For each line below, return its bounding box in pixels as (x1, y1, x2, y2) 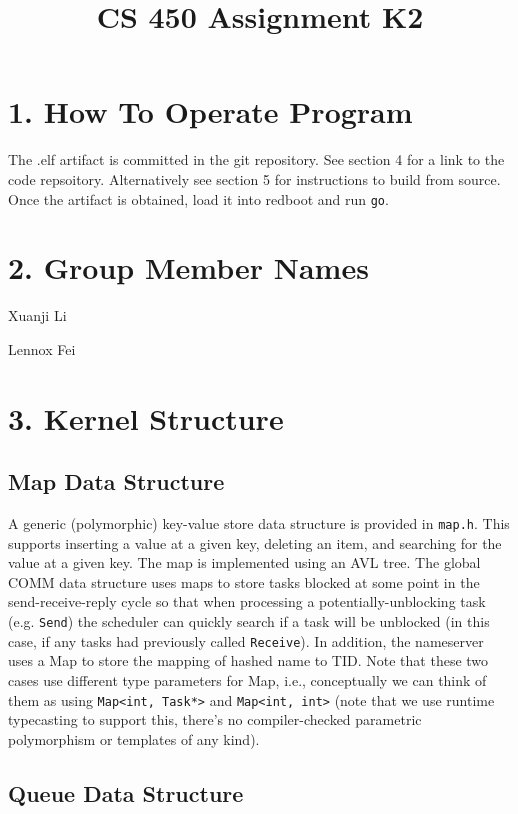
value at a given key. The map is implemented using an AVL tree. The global (8, 552, 481, 573)
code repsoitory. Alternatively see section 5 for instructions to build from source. (8, 168, 501, 189)
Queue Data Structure (8, 777, 244, 808)
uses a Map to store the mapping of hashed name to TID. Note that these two (8, 650, 489, 671)
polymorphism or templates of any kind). (8, 728, 260, 749)
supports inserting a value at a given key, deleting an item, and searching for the (8, 532, 502, 553)
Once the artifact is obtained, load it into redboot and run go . (8, 188, 389, 209)
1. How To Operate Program (8, 91, 413, 132)
